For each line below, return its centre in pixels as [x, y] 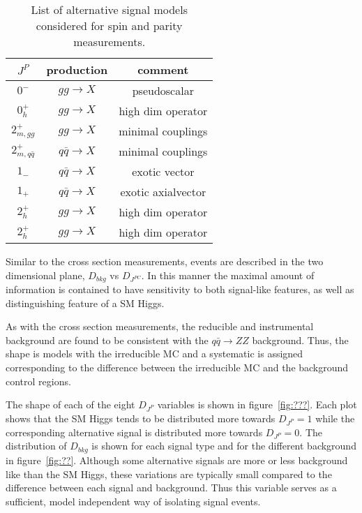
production [77, 69]
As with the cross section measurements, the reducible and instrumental [160, 326]
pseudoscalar [163, 90]
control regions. [38, 381]
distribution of [36, 446]
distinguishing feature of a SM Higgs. [85, 303]
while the [335, 418]
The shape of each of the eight [70, 404]
